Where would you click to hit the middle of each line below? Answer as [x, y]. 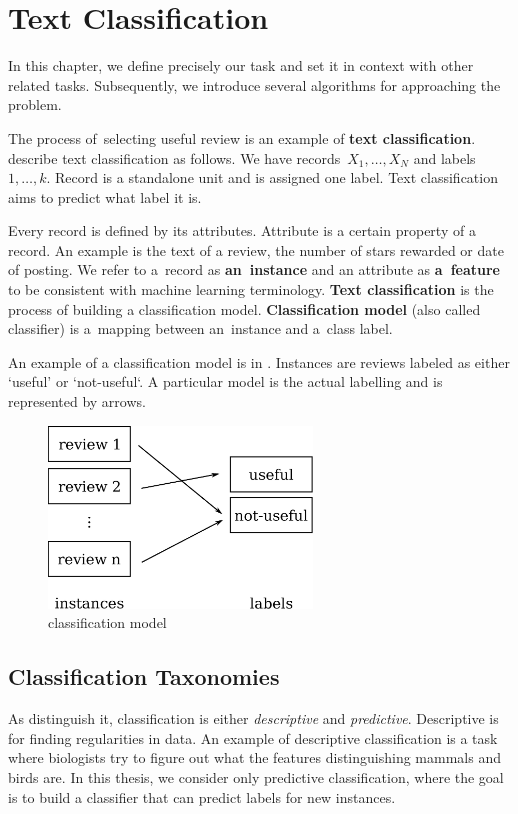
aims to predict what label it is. [105, 196]
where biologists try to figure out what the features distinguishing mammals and [254, 757]
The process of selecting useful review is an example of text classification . [242, 137]
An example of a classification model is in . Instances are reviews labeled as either [259, 361]
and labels [444, 157]
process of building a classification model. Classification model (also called [244, 308]
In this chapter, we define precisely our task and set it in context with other [241, 65]
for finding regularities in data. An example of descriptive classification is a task [253, 737]
